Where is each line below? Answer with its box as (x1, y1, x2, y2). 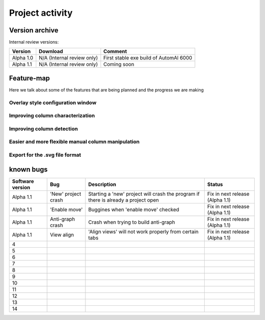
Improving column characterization (9, 112, 95, 119)
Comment (103, 48, 127, 55)
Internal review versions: (9, 39, 59, 45)
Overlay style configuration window (9, 99, 97, 106)
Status (207, 181, 223, 188)
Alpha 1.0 (12, 55, 34, 61)
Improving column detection (9, 125, 78, 132)
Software (12, 177, 34, 184)
